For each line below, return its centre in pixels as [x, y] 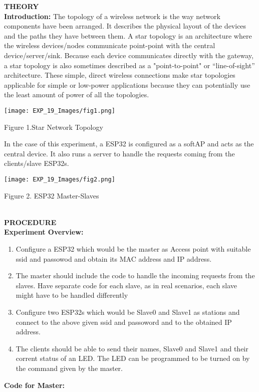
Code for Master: [34, 385]
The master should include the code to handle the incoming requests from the [135, 275]
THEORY [22, 6]
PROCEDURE [30, 222]
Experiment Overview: [44, 232]
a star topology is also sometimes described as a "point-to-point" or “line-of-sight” [129, 65]
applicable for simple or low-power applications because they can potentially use [127, 84]
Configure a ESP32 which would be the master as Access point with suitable [133, 249]
